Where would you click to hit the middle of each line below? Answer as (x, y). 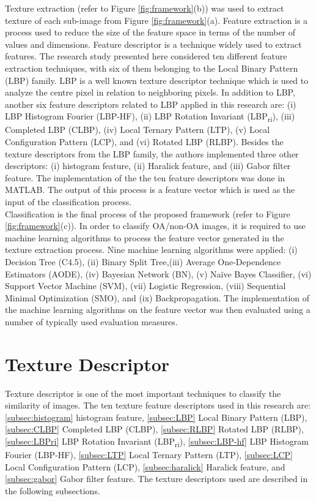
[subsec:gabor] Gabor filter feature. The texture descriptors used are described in (156, 479)
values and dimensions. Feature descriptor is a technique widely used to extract (153, 44)
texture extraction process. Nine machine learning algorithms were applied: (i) (151, 250)
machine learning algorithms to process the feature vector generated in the (145, 237)
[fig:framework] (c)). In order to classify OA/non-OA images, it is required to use (155, 226)
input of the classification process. (68, 202)
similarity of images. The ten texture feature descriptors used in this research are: (158, 405)
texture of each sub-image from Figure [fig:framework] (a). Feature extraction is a (156, 20)
